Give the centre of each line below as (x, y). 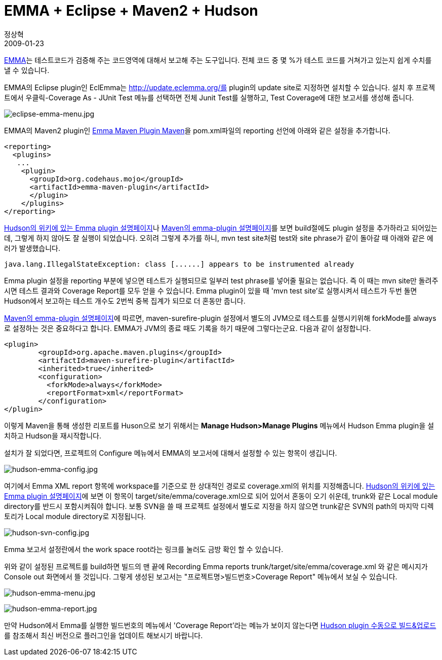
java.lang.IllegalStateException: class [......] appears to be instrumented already (179, 264)
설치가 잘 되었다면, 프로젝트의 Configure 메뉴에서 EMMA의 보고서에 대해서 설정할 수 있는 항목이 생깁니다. (171, 453)
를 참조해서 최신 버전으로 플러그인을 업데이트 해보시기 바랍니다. (104, 635)
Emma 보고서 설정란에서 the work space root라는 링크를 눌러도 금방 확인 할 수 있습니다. (144, 549)
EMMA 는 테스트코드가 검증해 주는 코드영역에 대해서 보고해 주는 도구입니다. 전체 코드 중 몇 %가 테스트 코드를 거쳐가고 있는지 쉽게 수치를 (218, 60)
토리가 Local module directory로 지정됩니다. (75, 516)
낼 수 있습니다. (27, 70)
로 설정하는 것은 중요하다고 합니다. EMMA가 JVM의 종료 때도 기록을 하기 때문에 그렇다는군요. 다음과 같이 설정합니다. (188, 328)
